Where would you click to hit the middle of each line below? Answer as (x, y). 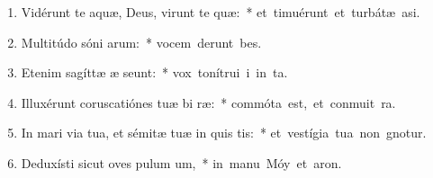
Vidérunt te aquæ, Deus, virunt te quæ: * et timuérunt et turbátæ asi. (221, 12)
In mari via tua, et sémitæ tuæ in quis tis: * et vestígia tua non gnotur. (224, 133)
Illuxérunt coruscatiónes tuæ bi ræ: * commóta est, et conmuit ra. (208, 102)
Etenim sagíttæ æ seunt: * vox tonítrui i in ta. (154, 72)
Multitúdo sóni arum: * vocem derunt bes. (141, 42)
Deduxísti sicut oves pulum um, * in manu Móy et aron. (181, 162)
